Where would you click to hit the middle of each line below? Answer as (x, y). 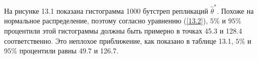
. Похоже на (235, 10)
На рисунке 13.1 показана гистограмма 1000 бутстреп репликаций (106, 10)
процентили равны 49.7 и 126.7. (69, 51)
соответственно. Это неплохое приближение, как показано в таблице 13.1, (119, 40)
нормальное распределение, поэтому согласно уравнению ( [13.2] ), (106, 21)
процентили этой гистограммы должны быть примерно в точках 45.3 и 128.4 (123, 30)
